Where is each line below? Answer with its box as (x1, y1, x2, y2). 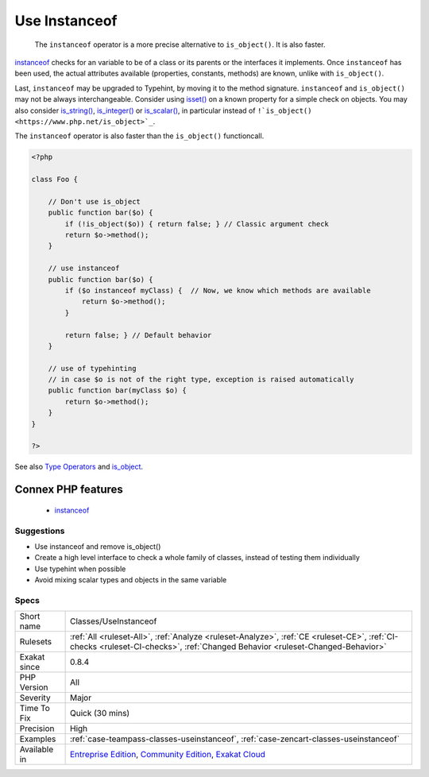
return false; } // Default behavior (64, 331, 212, 339)
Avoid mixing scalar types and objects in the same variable (34, 575, 227, 585)
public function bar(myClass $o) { (48, 386, 187, 395)
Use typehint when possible (34, 564, 126, 574)
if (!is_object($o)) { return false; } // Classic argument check (64, 219, 330, 228)
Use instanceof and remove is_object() (34, 541, 161, 551)
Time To (19, 703, 51, 714)
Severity (19, 692, 51, 703)
